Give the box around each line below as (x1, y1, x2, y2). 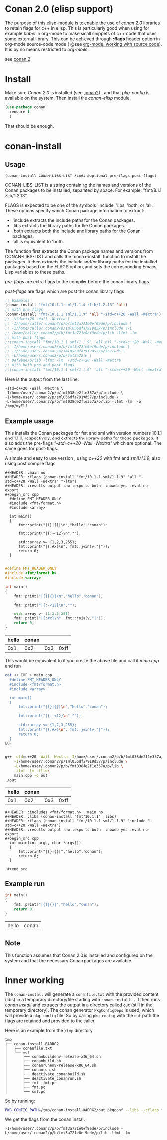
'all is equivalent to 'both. (12, 238, 64, 244)
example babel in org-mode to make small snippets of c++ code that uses (5, 30, 157, 36)
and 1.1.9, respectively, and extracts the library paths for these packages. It (5, 435, 158, 441)
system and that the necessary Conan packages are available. (5, 957, 133, 963)
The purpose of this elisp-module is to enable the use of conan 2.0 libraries (5, 20, 160, 26)
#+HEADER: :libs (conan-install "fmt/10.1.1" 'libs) (5, 814, 117, 819)
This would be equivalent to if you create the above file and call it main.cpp (5, 657, 159, 663)
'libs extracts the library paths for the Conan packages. (12, 222, 125, 228)
